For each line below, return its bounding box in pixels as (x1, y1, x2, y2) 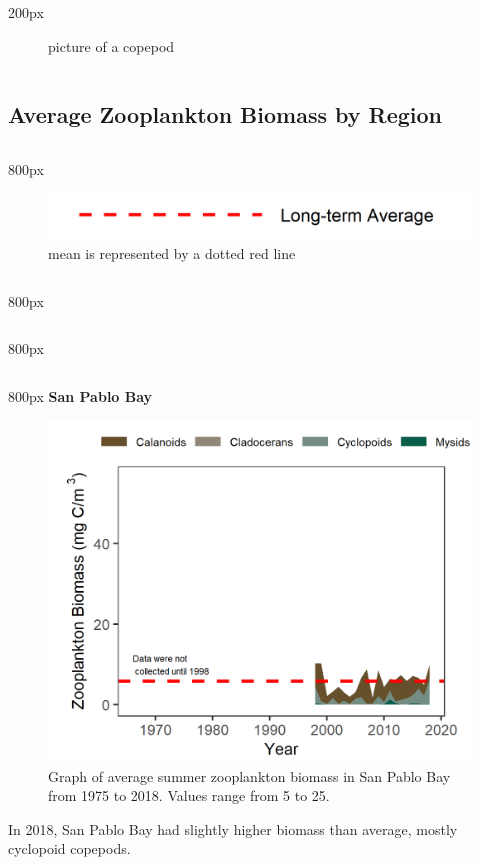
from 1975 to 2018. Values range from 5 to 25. (48, 785, 330, 806)
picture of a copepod (48, 35, 175, 56)
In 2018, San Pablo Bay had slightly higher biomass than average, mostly (8, 818, 458, 839)
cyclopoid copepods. (8, 838, 131, 859)
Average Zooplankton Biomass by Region (8, 98, 443, 129)
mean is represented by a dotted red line (48, 243, 296, 264)
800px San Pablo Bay (8, 385, 153, 406)
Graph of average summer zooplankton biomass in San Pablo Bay (48, 765, 451, 786)
